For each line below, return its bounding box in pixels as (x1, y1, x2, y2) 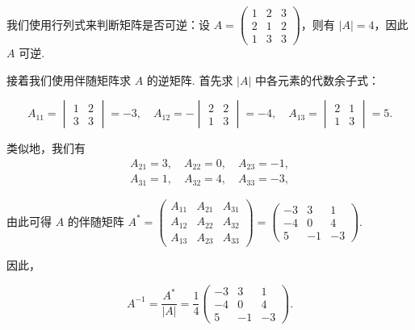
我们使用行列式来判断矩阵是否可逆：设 (6, 15, 210, 32)
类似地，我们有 (6, 140, 86, 157)
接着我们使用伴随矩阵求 (6, 71, 131, 88)
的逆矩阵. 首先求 (146, 71, 233, 88)
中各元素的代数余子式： (255, 71, 380, 88)
